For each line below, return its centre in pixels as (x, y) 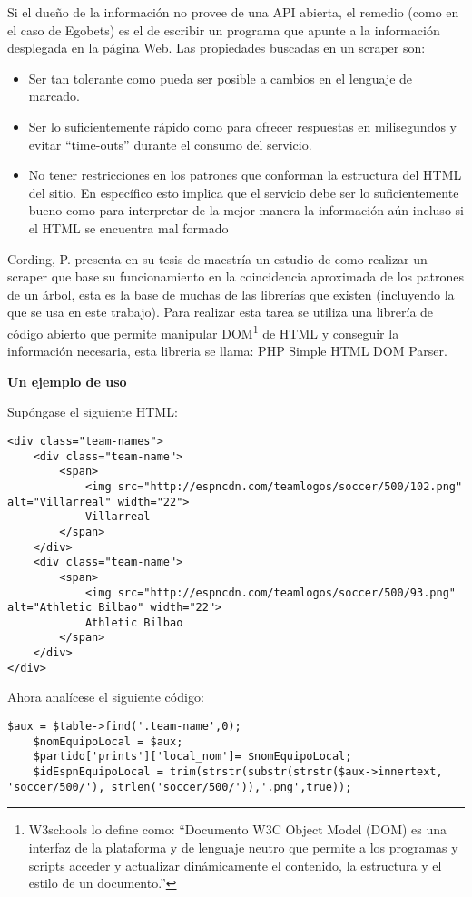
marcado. (54, 96)
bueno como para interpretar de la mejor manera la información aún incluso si (246, 210)
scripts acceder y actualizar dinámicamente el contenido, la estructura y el (235, 865)
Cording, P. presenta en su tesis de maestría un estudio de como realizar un (217, 258)
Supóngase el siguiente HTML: (93, 412)
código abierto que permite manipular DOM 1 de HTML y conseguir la (203, 331)
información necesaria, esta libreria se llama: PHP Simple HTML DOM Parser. (227, 351)
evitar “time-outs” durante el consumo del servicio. (170, 144)
